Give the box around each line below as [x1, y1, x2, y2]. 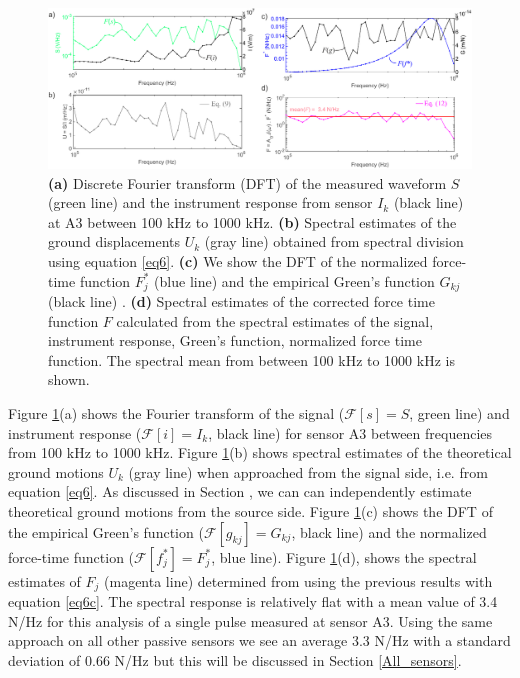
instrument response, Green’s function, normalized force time [48, 330, 422, 351]
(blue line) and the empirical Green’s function [154, 270, 435, 291]
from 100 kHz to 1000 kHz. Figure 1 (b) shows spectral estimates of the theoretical [8, 442, 512, 463]
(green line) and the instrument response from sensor [48, 192, 373, 213]
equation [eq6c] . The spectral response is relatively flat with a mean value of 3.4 [8, 591, 498, 612]
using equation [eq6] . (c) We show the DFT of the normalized [48, 251, 428, 272]
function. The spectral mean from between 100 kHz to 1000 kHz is [48, 349, 455, 370]
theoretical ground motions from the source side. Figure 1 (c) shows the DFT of [8, 501, 493, 522]
